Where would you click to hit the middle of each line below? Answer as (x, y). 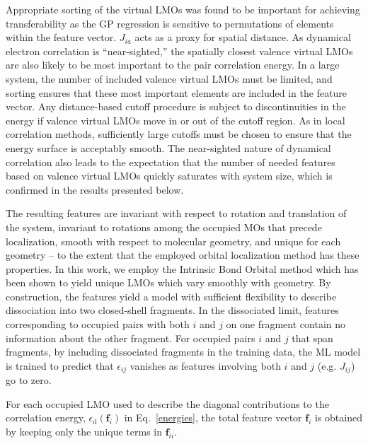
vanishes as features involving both (205, 365)
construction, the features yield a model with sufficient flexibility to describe (171, 296)
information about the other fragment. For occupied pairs (131, 338)
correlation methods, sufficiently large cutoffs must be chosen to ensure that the (179, 134)
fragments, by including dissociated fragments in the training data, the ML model (183, 352)
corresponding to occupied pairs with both (98, 324)
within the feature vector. (61, 37)
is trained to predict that (60, 365)
